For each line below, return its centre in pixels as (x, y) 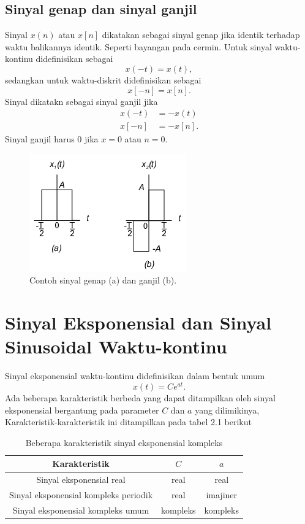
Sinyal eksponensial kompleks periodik (81, 495)
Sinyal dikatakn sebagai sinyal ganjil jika (81, 101)
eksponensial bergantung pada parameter (82, 410)
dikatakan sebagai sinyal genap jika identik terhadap (201, 35)
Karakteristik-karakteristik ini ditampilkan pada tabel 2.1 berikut (128, 422)
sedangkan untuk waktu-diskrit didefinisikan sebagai (103, 79)
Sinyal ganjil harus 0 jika (52, 139)
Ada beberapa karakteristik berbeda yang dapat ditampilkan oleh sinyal (140, 398)
